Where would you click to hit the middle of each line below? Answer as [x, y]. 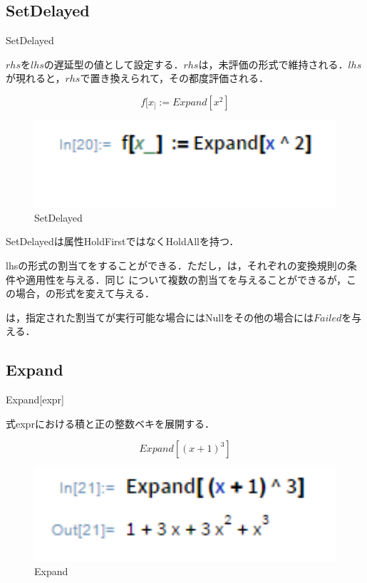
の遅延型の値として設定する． [114, 64]
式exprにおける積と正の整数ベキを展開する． [110, 423]
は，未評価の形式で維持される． [273, 64]
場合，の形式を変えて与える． [85, 293]
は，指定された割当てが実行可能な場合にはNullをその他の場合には [160, 317]
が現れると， [36, 78]
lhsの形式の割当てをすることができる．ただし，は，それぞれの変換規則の [176, 265]
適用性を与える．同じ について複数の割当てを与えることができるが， [186, 279]
